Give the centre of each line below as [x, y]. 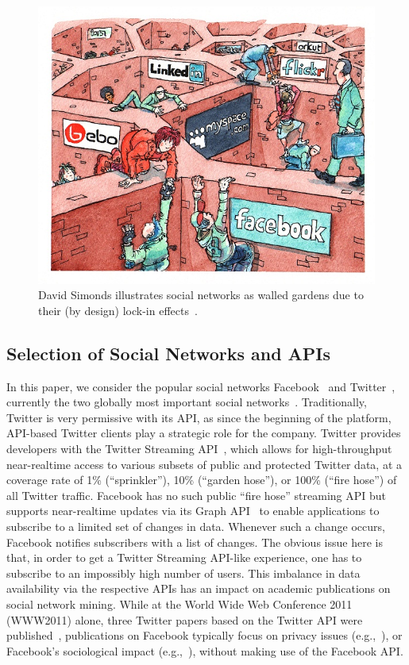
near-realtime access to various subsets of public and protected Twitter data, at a [204, 464]
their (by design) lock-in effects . [118, 310]
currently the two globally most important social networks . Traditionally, [187, 402]
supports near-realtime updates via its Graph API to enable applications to [193, 511]
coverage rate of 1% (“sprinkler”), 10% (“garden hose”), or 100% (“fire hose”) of [202, 480]
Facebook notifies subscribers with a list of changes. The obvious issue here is [195, 542]
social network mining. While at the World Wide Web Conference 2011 [179, 603]
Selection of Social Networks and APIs [169, 353]
